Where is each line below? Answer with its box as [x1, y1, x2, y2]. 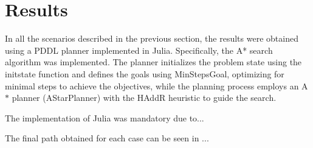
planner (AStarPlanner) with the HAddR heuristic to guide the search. [12, 91, 277, 104]
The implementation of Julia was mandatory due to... [5, 111, 204, 124]
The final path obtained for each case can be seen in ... [5, 132, 209, 144]
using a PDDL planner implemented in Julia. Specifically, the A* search [5, 43, 273, 56]
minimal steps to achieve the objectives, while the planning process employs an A [5, 79, 308, 92]
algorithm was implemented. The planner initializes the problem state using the [5, 56, 302, 68]
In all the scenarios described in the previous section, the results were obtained [5, 32, 298, 45]
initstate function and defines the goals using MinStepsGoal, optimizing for [5, 67, 284, 80]
